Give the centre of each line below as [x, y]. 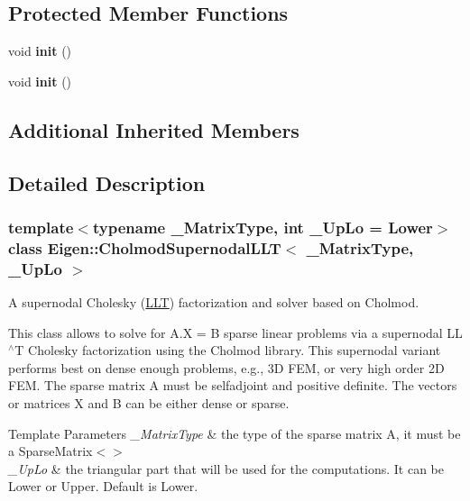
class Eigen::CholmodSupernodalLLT [145, 247]
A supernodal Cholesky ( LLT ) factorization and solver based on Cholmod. [214, 302]
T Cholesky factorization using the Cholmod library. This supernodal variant [228, 350]
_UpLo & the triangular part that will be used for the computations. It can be [226, 468]
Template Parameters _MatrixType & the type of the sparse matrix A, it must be [235, 433]
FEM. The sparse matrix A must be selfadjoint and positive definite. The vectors [233, 385]
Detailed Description [107, 182]
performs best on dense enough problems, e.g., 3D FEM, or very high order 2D [226, 367]
